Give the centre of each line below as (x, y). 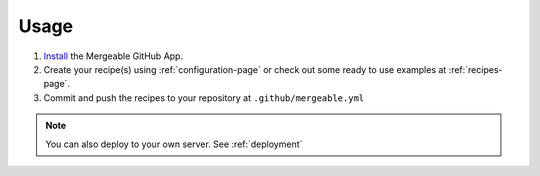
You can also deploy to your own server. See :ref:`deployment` (174, 144)
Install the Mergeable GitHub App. (113, 56)
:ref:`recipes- (475, 69)
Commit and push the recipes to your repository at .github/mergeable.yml (204, 97)
